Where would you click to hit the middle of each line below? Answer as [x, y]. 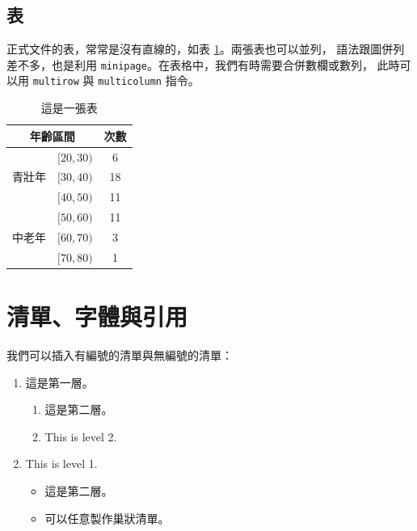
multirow [56, 82]
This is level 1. [61, 464]
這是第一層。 [59, 382]
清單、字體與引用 [97, 316]
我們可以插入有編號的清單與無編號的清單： [120, 354]
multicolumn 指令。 [149, 80]
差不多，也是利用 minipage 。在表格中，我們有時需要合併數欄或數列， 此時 [203, 64]
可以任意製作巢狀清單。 [107, 518]
